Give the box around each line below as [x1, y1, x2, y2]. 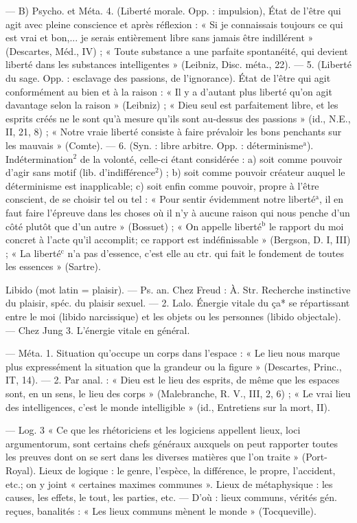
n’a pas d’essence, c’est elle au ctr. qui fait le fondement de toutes [67, 245, 345, 260]
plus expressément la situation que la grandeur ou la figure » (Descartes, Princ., [5, 359, 342, 373]
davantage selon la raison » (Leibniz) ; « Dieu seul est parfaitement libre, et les [5, 98, 338, 112]
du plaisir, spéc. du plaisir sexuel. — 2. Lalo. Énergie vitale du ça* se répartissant [5, 296, 350, 310]
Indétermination [5, 151, 73, 166]
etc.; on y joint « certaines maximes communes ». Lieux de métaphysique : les [5, 476, 333, 491]
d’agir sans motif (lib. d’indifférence [5, 165, 156, 179]
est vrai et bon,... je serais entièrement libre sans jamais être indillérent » [5, 30, 314, 45]
